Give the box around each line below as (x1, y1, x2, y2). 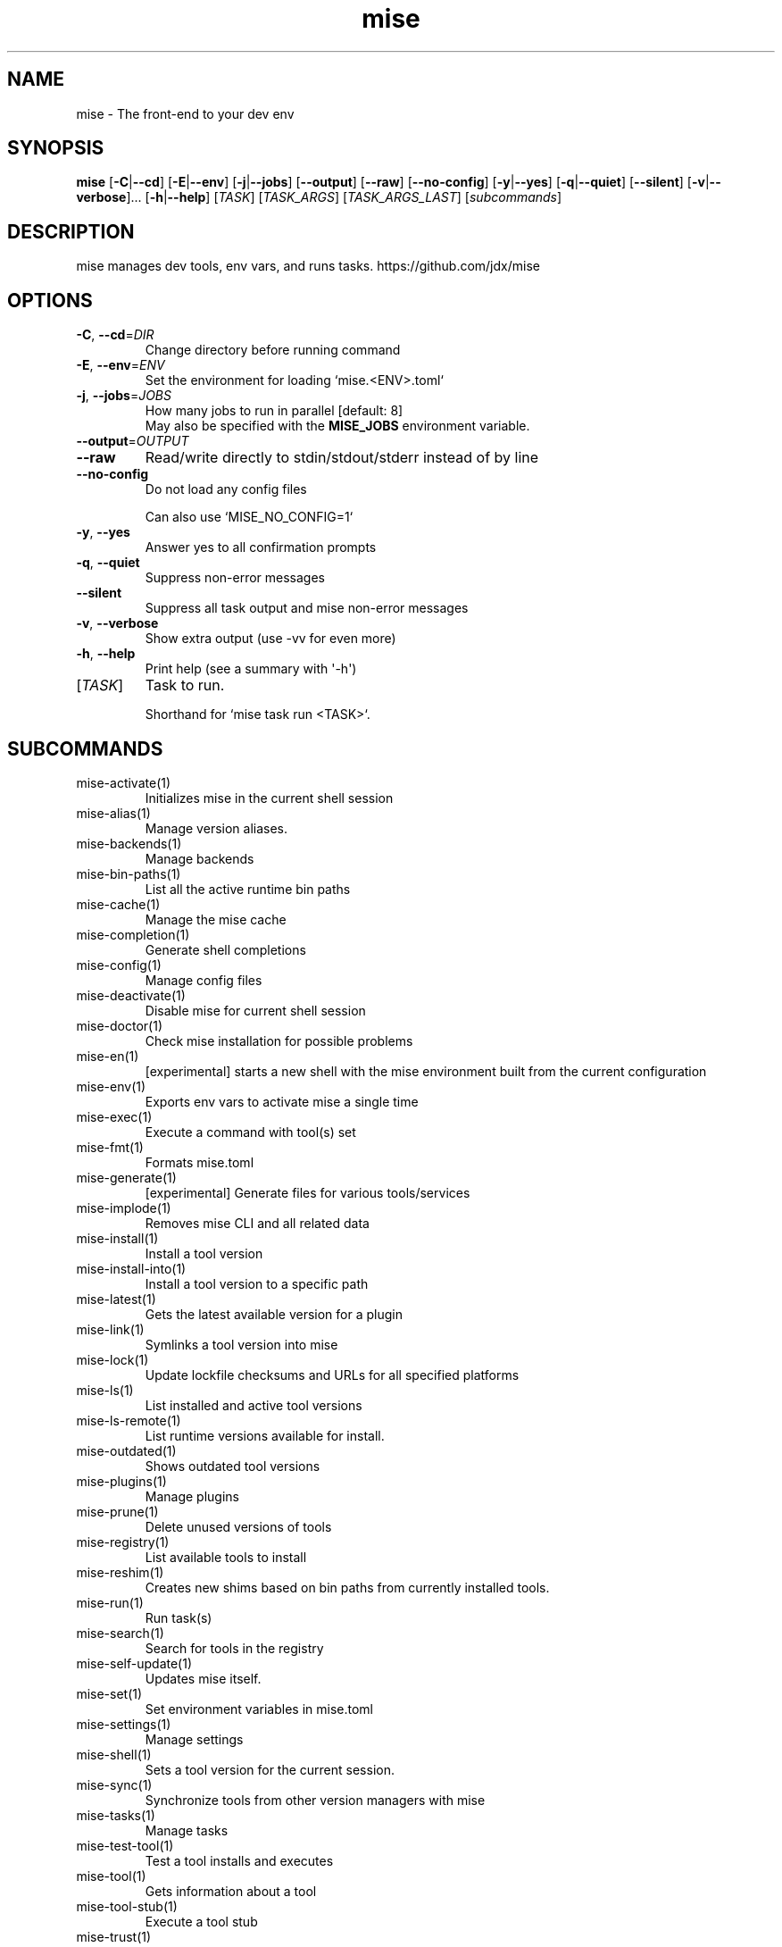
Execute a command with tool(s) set (145, 1124, 356, 1140)
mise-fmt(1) (76, 1139, 144, 1155)
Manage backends (145, 850, 254, 866)
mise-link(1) (76, 1321, 145, 1337)
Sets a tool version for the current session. (145, 1761, 395, 1777)
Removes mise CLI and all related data (145, 1215, 370, 1231)
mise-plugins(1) (76, 1473, 167, 1489)
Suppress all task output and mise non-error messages (145, 600, 469, 616)
